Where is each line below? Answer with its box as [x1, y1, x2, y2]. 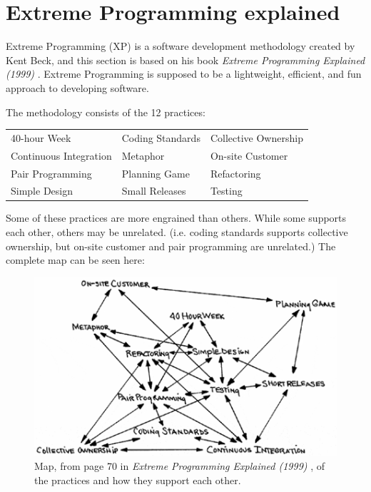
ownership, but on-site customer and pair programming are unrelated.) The [6, 238, 336, 253]
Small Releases [121, 183, 186, 198]
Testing [210, 183, 243, 198]
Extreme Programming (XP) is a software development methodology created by [6, 39, 355, 53]
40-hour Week [11, 130, 71, 145]
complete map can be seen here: [6, 252, 145, 267]
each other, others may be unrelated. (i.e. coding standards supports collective [6, 225, 348, 240]
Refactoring [210, 165, 261, 180]
